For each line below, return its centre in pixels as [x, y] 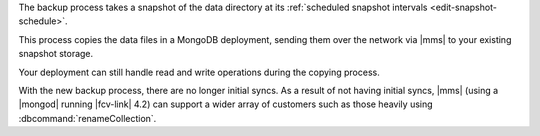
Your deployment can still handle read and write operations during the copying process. [199, 72]
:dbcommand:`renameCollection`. [87, 118]
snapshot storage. [56, 54]
